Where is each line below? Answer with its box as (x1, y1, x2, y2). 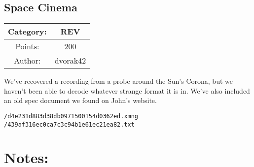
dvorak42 (54, 55, 86, 67)
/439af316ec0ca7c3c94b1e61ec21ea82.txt (4, 121, 135, 128)
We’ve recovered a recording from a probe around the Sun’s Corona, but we (4, 76, 233, 86)
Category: (8, 26, 47, 37)
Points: (15, 40, 39, 52)
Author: (14, 55, 41, 67)
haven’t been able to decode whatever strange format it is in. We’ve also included (4, 85, 250, 96)
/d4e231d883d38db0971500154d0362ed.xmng (4, 112, 139, 120)
